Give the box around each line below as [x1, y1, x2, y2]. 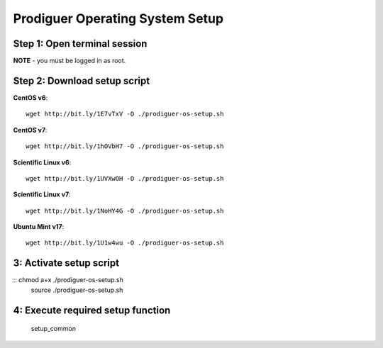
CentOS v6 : [13, 93, 48, 102]
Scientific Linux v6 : [13, 158, 72, 167]
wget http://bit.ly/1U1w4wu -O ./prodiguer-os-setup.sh [26, 239, 224, 247]
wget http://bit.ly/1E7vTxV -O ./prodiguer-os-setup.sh [26, 110, 224, 118]
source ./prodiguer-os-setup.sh [30, 286, 123, 294]
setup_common [30, 325, 76, 333]
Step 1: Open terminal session [13, 38, 148, 50]
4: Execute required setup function [13, 304, 171, 316]
